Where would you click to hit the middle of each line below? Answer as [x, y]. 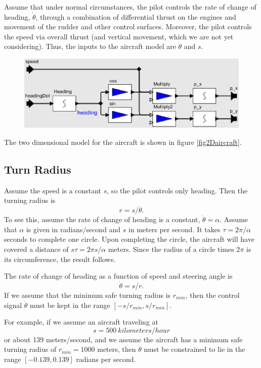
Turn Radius [38, 169]
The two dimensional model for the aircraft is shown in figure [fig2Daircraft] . [123, 142]
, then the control [212, 295]
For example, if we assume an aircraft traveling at [81, 322]
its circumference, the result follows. [60, 259]
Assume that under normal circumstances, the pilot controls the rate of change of [130, 7]
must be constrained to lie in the [194, 349]
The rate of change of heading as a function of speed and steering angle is [118, 276]
